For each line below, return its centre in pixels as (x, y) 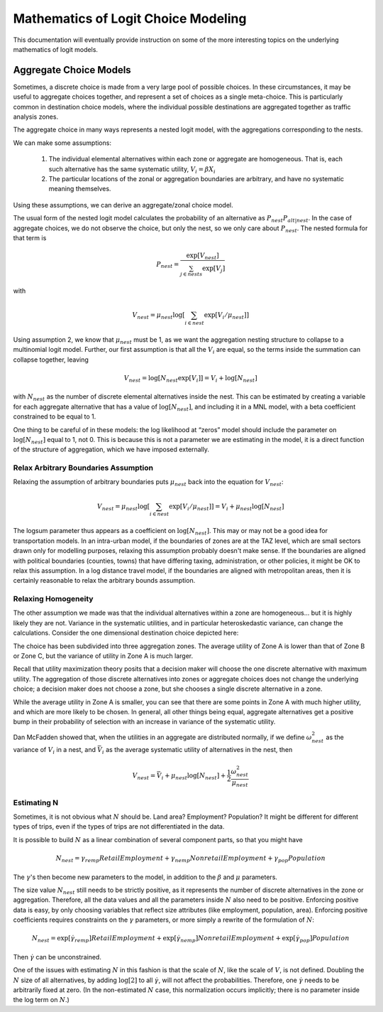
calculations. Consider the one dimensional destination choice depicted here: (126, 633)
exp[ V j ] (214, 269)
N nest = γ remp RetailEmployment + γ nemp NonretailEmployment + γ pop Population (190, 859)
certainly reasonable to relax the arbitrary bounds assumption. (104, 581)
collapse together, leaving (51, 360)
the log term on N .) (41, 1000)
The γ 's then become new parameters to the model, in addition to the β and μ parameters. (145, 877)
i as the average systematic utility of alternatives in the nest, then (197, 751)
